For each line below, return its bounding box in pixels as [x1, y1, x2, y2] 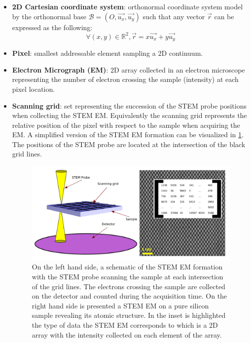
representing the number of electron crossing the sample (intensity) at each [12, 74, 239, 84]
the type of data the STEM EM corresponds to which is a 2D [32, 319, 218, 330]
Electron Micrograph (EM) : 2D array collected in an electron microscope [12, 64, 245, 75]
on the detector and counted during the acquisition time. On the [32, 291, 227, 301]
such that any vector [143, 11, 205, 21]
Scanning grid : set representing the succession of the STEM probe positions [12, 100, 247, 111]
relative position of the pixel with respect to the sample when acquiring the [12, 119, 240, 130]
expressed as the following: [12, 22, 93, 32]
